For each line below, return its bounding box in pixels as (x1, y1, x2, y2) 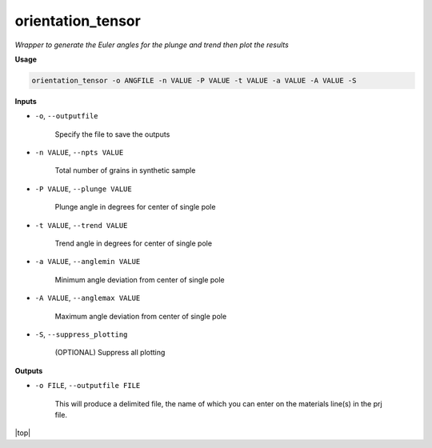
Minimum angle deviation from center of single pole (54, 274, 226, 284)
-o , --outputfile (34, 111, 98, 121)
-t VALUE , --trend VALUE (34, 220, 128, 230)
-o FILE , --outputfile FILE (34, 381, 141, 390)
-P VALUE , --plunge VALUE (34, 184, 132, 194)
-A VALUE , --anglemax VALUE (34, 293, 141, 303)
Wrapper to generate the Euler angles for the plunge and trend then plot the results (14, 40, 290, 50)
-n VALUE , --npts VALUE (34, 148, 124, 158)
